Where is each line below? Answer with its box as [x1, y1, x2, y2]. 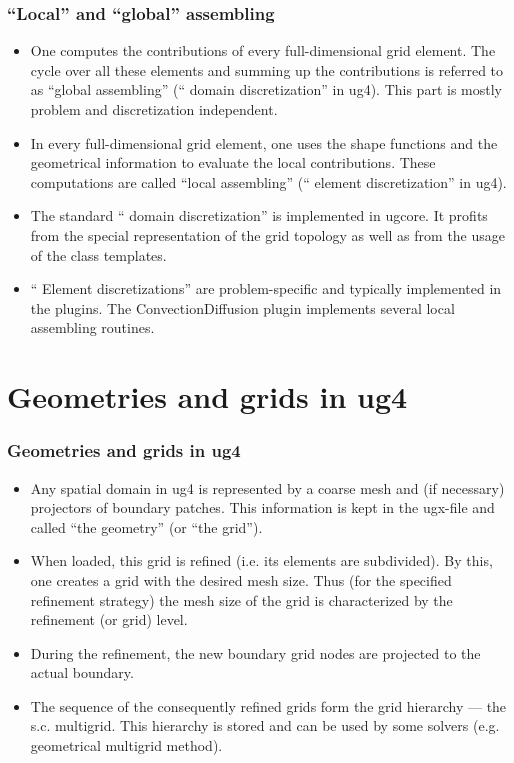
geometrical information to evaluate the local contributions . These [30, 152, 436, 173]
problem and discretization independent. [30, 99, 278, 119]
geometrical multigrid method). [30, 735, 223, 756]
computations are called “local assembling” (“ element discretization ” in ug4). [30, 171, 507, 192]
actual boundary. [30, 662, 134, 683]
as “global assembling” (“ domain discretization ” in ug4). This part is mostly [30, 79, 502, 100]
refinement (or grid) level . [30, 609, 188, 630]
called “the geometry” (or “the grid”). [30, 516, 263, 537]
